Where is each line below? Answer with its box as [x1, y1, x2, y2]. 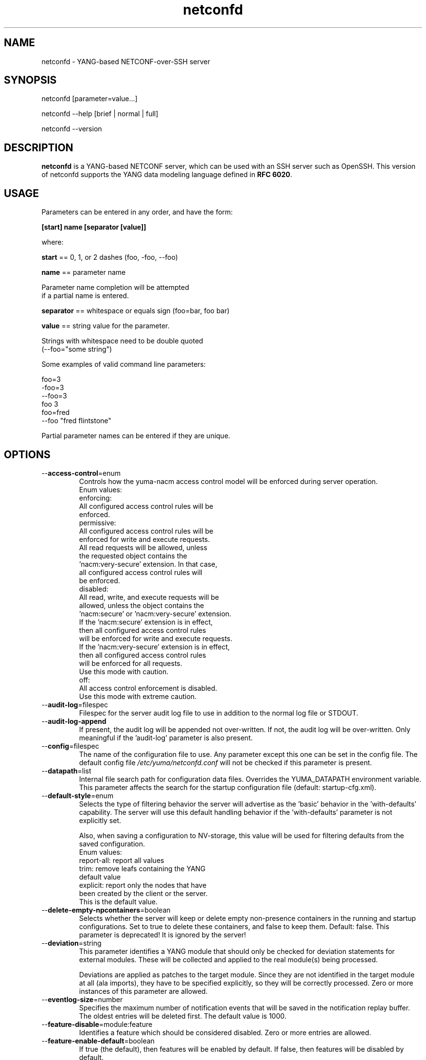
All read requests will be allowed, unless [79, 543, 208, 552]
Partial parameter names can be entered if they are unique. [41, 431, 231, 440]
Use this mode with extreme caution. [79, 692, 197, 701]
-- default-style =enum [41, 791, 114, 800]
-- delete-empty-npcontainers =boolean [41, 905, 171, 914]
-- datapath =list [41, 766, 91, 775]
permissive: [79, 518, 116, 527]
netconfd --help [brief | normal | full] [41, 109, 159, 118]
